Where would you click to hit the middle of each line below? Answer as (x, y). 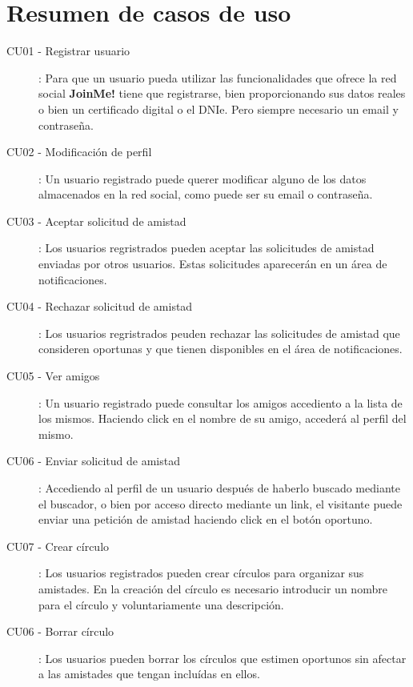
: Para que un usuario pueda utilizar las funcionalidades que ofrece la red (218, 77)
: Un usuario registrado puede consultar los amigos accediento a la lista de (221, 402)
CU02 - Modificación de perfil (79, 152)
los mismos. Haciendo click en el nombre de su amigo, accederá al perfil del (223, 418)
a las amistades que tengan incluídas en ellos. (149, 674)
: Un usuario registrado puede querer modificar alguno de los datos (202, 178)
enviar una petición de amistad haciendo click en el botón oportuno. (206, 519)
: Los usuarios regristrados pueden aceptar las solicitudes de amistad (206, 248)
